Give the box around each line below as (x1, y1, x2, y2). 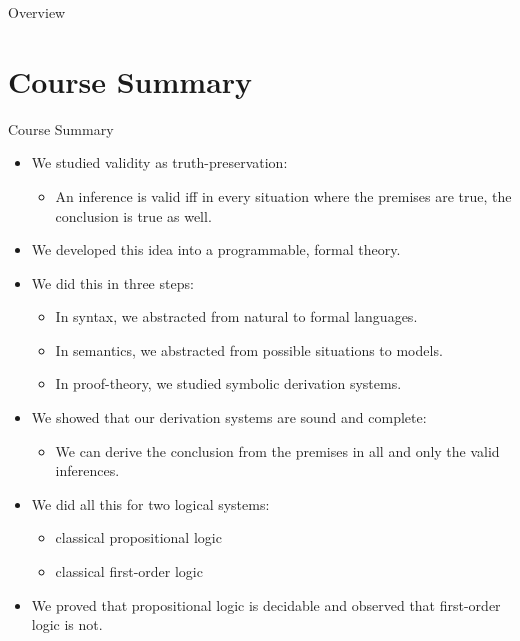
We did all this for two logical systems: (31, 493, 270, 514)
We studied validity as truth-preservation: (31, 152, 288, 173)
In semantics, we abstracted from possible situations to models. (55, 339, 443, 360)
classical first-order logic (55, 561, 203, 582)
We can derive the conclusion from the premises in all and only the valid (55, 440, 500, 461)
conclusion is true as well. (55, 205, 212, 226)
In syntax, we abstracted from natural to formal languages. (55, 306, 418, 327)
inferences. (55, 460, 120, 481)
